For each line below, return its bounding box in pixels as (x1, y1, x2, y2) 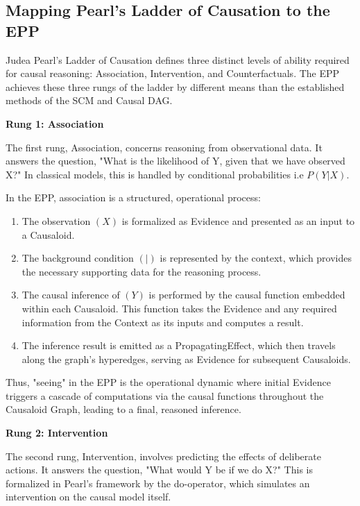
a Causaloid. (22, 227, 75, 242)
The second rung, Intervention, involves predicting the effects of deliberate (6, 448, 321, 463)
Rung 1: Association (6, 116, 104, 130)
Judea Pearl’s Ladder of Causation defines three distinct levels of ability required (6, 52, 350, 67)
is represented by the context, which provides (160, 251, 352, 265)
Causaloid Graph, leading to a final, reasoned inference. (6, 402, 241, 416)
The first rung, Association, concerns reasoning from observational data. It (6, 140, 323, 154)
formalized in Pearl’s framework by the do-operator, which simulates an (6, 475, 310, 490)
